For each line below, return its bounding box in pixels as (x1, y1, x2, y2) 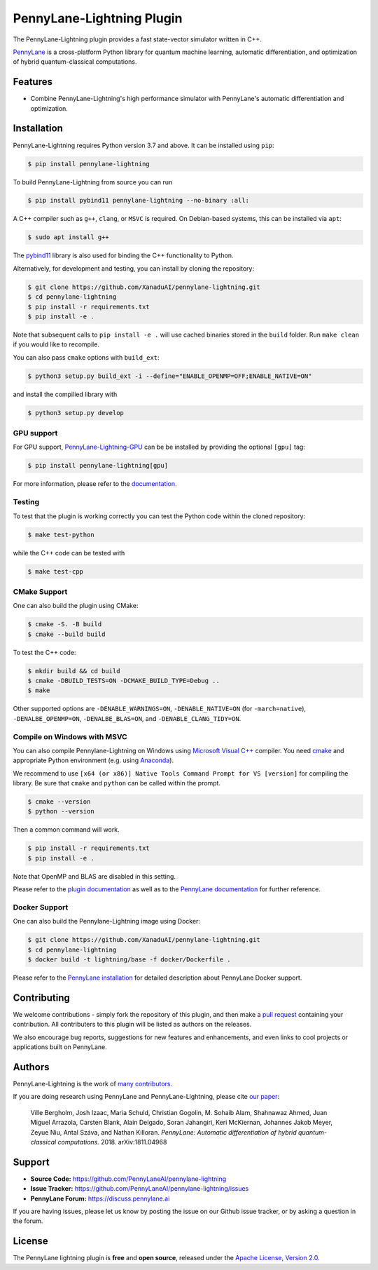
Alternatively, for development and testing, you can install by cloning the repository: (13, 264, 255, 273)
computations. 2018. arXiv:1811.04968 (57, 1137, 167, 1146)
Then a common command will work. (13, 825, 120, 834)
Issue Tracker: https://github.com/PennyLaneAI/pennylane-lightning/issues (30, 1184, 249, 1193)
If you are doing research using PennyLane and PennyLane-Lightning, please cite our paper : (13, 1093, 280, 1101)
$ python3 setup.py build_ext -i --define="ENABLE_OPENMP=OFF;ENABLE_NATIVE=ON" (27, 372, 312, 380)
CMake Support (13, 586, 68, 596)
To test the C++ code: (13, 648, 76, 656)
